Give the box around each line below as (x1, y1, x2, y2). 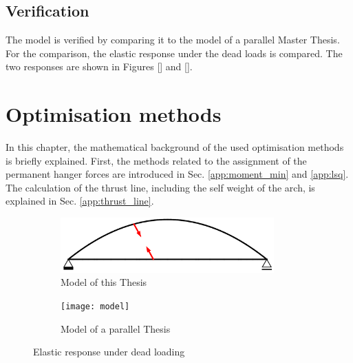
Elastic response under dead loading (33, 344, 185, 359)
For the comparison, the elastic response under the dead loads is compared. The (6, 45, 343, 60)
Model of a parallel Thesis (61, 321, 171, 335)
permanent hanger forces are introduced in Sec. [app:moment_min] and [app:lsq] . (6, 167, 349, 181)
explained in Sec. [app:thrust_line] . (6, 194, 154, 208)
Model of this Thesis (61, 275, 147, 289)
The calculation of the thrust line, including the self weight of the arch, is (6, 180, 315, 194)
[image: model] (61, 301, 130, 311)
